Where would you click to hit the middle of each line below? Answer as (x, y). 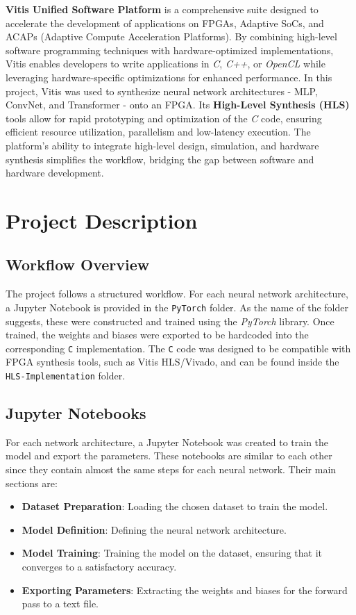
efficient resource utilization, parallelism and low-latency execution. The (158, 132)
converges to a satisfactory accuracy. (99, 566)
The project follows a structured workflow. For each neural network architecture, (177, 294)
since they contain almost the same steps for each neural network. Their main (171, 469)
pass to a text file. (60, 604)
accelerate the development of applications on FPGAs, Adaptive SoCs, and (165, 23)
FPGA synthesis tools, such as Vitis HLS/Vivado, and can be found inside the (172, 362)
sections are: (32, 483)
